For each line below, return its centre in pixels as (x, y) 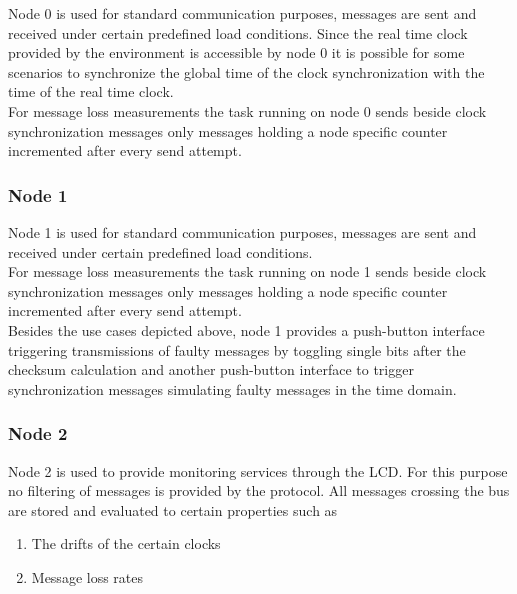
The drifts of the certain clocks (126, 543)
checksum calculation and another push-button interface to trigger (211, 369)
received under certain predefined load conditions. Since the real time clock (238, 32)
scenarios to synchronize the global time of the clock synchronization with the (246, 71)
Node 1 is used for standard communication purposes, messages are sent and (242, 231)
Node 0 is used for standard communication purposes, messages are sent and (242, 13)
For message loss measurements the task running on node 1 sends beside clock (247, 271)
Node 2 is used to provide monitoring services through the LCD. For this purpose (258, 470)
